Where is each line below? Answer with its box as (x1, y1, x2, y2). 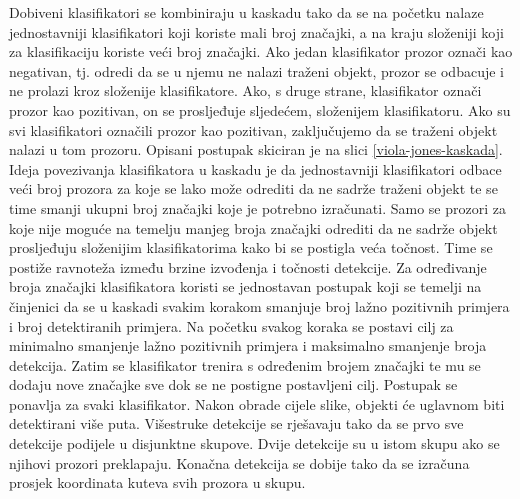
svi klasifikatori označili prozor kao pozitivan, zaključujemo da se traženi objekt (9, 119, 498, 140)
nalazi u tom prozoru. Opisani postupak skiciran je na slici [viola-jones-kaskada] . (9, 139, 503, 160)
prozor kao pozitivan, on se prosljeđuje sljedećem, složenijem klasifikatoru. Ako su (9, 99, 511, 120)
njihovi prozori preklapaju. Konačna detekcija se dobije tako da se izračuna (9, 452, 470, 473)
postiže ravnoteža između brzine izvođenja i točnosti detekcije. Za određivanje (9, 256, 487, 277)
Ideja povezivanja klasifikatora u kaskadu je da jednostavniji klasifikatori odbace (9, 158, 502, 179)
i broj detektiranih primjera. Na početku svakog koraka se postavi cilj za (9, 315, 454, 336)
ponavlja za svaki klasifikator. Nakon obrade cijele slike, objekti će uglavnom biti (9, 393, 505, 414)
